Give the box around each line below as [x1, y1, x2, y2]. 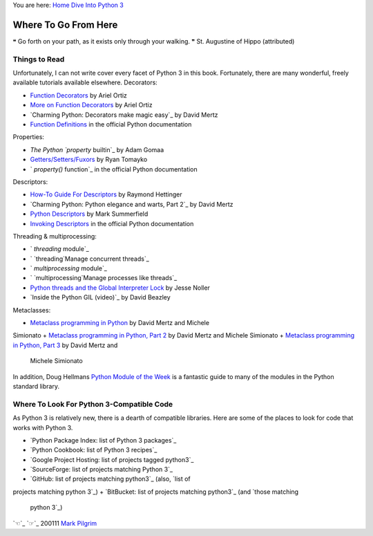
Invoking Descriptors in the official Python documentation [30, 219, 194, 228]
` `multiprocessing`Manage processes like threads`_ [30, 274, 178, 282]
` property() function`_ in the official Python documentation [30, 165, 198, 173]
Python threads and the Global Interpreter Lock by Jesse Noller [30, 284, 211, 292]
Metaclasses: [12, 306, 51, 314]
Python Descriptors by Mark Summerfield [30, 210, 149, 218]
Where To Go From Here [12, 19, 118, 30]
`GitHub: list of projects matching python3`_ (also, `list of [30, 474, 191, 483]
